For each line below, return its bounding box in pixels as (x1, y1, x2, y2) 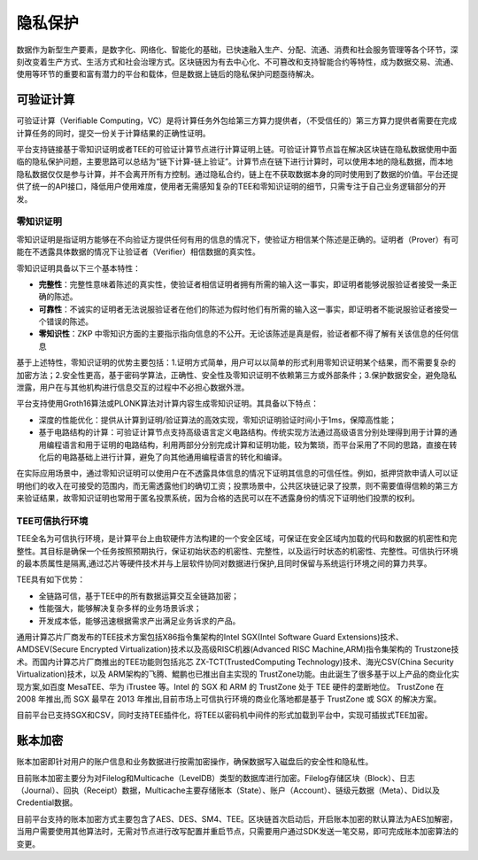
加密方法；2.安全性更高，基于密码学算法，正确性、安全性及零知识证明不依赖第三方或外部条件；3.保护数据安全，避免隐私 (16, 369, 457, 380)
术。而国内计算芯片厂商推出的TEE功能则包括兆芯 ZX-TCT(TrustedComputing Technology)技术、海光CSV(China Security (16, 656, 455, 667)
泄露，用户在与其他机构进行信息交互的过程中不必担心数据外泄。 (16, 382, 250, 393)
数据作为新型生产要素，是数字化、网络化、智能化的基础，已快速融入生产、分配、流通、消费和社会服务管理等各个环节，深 (16, 44, 459, 55)
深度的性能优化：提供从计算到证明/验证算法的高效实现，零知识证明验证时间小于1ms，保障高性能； (38, 415, 397, 425)
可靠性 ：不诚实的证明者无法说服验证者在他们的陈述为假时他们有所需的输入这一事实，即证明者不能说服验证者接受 (38, 304, 450, 314)
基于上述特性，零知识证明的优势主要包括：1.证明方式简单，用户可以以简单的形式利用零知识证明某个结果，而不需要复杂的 (16, 357, 456, 368)
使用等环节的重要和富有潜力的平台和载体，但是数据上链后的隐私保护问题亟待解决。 (16, 69, 319, 80)
